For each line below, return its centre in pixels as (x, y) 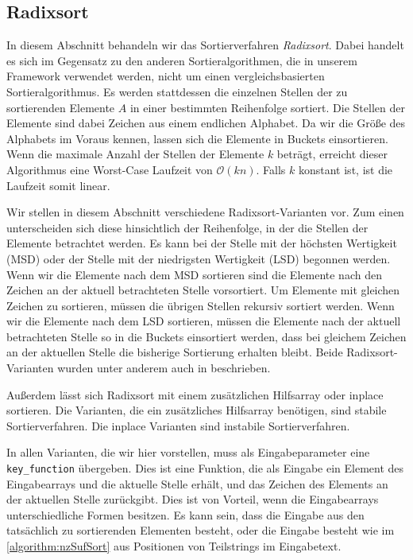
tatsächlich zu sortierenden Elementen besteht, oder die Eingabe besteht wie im (201, 530)
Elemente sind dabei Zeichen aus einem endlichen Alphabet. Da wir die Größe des (206, 123)
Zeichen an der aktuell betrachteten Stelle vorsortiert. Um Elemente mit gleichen (203, 290)
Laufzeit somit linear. (58, 185)
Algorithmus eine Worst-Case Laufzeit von (110, 169)
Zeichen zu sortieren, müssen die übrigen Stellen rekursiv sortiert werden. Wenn (201, 305)
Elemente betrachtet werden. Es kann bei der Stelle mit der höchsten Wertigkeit (202, 243)
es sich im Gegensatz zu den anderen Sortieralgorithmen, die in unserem (182, 60)
